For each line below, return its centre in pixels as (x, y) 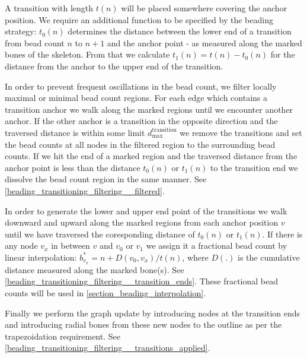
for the (283, 54)
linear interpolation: (41, 257)
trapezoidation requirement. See (63, 336)
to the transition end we (254, 167)
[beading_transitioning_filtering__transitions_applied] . (108, 348)
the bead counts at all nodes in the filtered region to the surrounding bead (140, 144)
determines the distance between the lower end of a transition (180, 31)
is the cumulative (269, 257)
